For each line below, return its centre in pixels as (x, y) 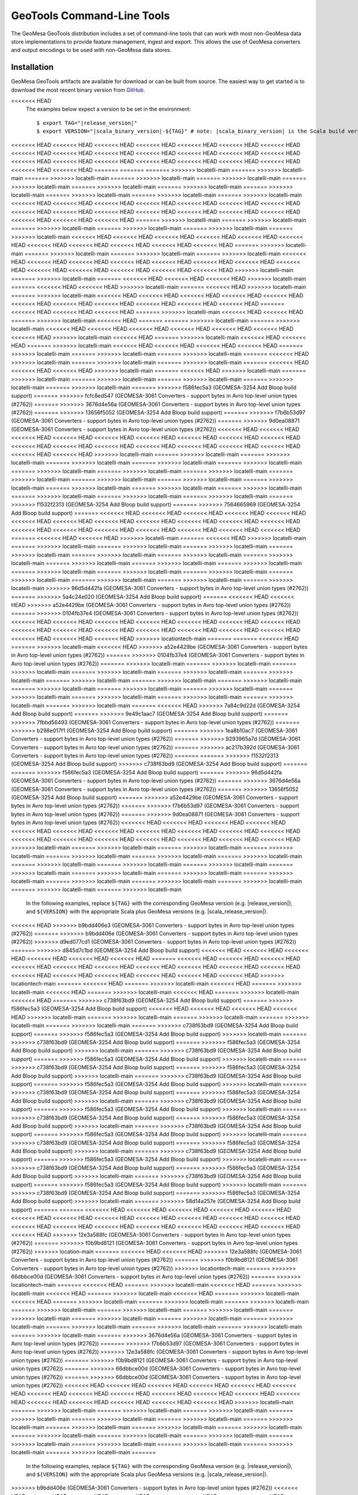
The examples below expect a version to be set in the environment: (108, 109)
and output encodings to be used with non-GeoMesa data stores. (91, 50)
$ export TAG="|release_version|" (87, 123)
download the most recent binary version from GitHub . (78, 90)
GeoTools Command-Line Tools (90, 16)
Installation (32, 67)
